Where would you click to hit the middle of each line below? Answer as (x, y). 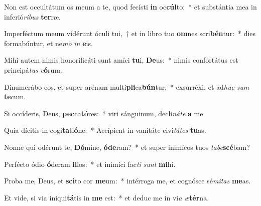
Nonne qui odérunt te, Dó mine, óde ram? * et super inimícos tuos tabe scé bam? (127, 147)
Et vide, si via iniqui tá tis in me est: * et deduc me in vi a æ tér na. (107, 197)
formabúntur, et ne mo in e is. (48, 43)
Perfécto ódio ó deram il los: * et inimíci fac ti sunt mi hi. (90, 164)
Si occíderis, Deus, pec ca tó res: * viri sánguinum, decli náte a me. (105, 113)
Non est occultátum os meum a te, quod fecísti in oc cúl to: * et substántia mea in (130, 7)
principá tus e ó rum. (33, 69)
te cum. (15, 96)
